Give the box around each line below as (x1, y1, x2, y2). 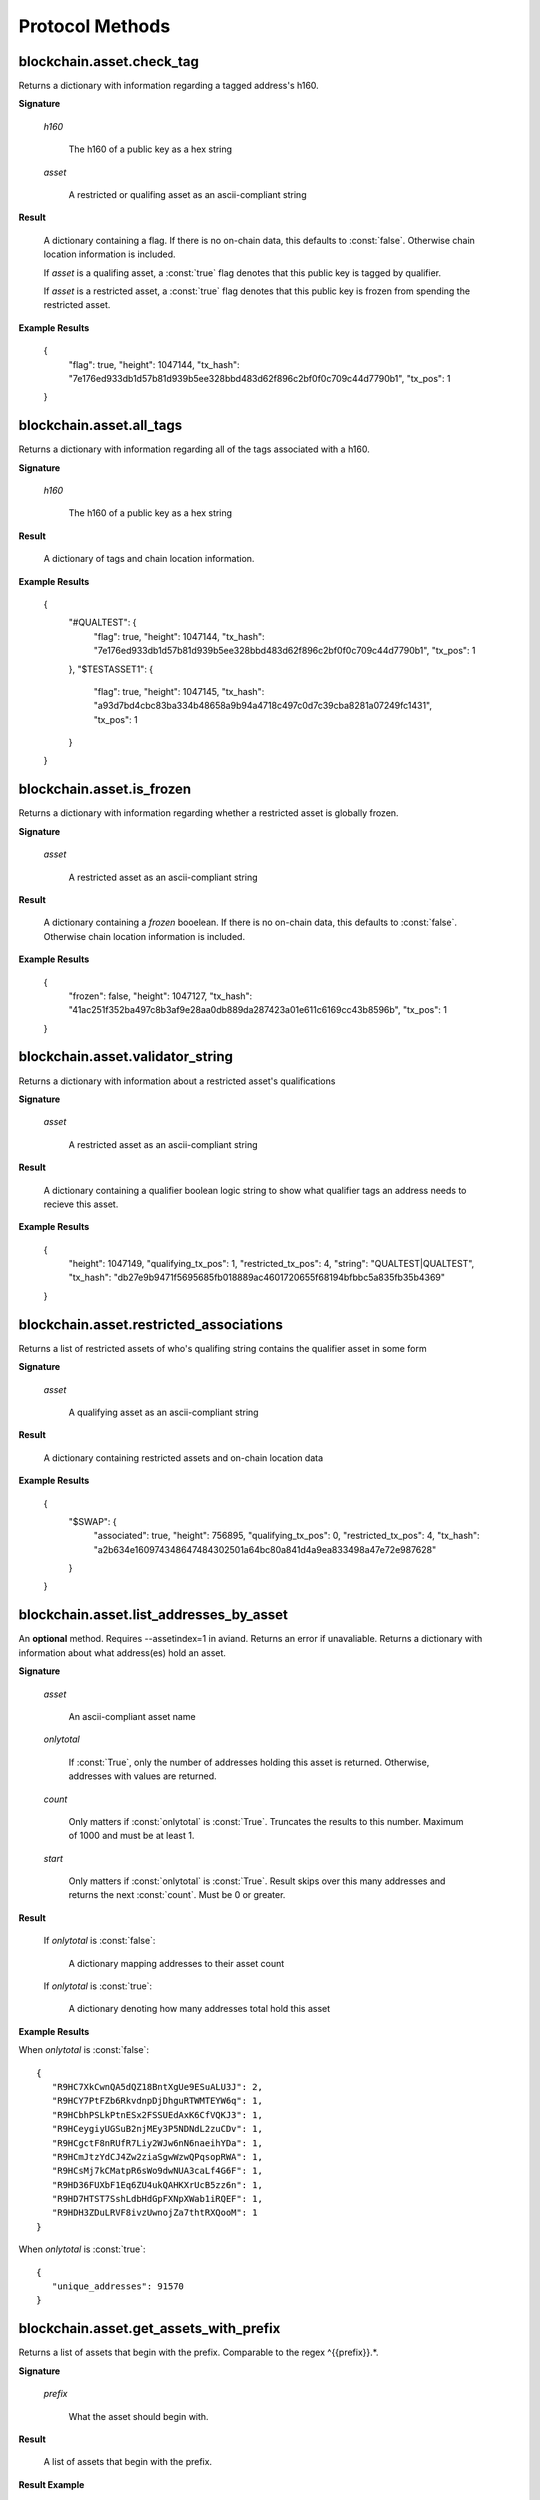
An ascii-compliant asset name (68, 1710, 196, 1722)
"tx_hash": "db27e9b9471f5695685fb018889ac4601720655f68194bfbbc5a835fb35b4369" (68, 1271, 445, 1284)
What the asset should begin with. (68, 2410, 209, 2422)
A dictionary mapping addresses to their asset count (68, 1957, 285, 1969)
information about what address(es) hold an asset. (18, 1646, 227, 1659)
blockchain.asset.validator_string (18, 1048, 234, 1065)
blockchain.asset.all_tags (18, 417, 183, 434)
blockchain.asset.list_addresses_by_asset (18, 1606, 289, 1624)
